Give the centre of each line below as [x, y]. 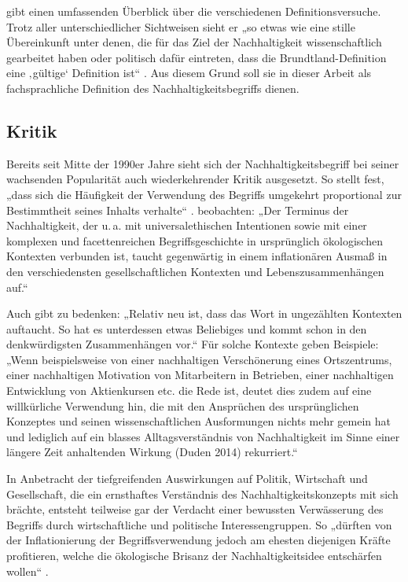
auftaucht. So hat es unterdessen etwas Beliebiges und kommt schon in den [187, 328]
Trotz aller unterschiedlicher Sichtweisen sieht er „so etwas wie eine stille [181, 26]
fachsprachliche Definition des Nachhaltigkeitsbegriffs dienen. [153, 88]
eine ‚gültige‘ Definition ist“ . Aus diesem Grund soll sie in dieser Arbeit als [189, 73]
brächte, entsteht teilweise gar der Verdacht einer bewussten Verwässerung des [195, 509]
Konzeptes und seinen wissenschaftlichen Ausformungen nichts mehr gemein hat [199, 421]
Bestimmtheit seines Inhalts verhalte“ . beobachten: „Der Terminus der [178, 210]
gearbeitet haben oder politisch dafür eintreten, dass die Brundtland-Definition [197, 57]
